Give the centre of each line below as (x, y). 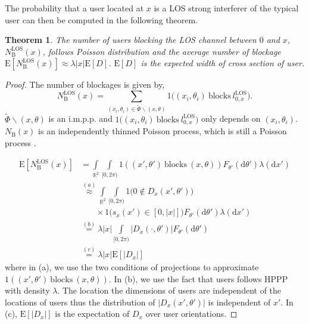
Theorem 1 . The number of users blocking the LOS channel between (131, 40)
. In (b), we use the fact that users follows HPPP (198, 278)
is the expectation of (92, 314)
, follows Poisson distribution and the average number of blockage (162, 51)
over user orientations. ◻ (191, 314)
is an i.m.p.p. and (80, 118)
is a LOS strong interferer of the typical (226, 8)
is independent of (239, 302)
